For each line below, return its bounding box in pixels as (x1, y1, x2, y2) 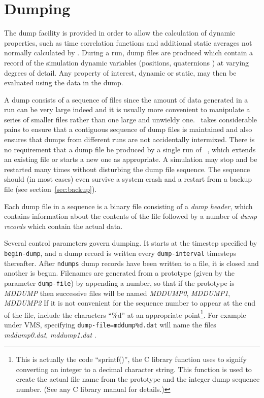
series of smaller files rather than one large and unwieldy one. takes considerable (4, 114, 257, 124)
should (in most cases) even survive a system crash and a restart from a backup (4, 174, 252, 184)
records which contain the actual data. (4, 220, 123, 231)
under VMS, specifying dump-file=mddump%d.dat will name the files (4, 319, 216, 329)
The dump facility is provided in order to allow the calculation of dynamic (4, 27, 236, 38)
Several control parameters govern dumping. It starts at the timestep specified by (4, 238, 257, 248)
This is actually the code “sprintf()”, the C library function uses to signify (16, 354, 247, 364)
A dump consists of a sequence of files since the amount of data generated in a (4, 94, 248, 105)
